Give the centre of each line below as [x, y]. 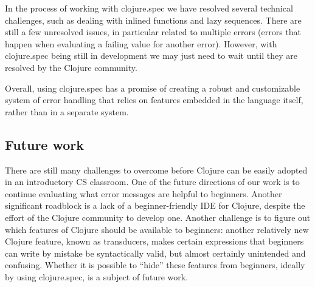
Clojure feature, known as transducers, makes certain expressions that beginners [154, 241]
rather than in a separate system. [67, 111]
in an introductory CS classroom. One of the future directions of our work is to [152, 182]
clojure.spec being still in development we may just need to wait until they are [151, 56]
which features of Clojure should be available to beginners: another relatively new [157, 229]
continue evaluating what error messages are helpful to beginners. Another [144, 193]
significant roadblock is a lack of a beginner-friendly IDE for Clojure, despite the [155, 205]
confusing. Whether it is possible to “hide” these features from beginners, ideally [155, 265]
